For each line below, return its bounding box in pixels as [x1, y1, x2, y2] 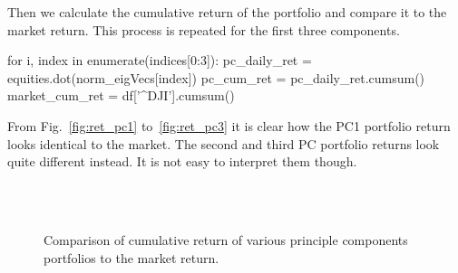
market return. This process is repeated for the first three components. [7, 20, 400, 39]
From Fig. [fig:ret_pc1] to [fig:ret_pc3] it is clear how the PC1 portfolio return [7, 116, 451, 135]
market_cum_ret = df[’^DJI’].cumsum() [7, 86, 235, 105]
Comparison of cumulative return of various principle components [44, 230, 408, 249]
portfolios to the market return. [44, 248, 219, 267]
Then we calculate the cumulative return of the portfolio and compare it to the [7, 3, 447, 21]
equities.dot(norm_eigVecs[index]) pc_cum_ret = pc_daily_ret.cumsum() [7, 68, 425, 87]
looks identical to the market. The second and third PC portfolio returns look [7, 134, 440, 153]
